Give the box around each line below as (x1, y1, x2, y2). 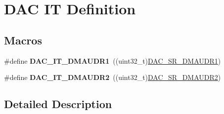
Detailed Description (4, 96, 112, 112)
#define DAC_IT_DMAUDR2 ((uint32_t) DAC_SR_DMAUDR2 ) (4, 72, 221, 82)
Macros (4, 32, 42, 47)
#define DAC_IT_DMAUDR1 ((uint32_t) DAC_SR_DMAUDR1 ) (4, 55, 221, 66)
